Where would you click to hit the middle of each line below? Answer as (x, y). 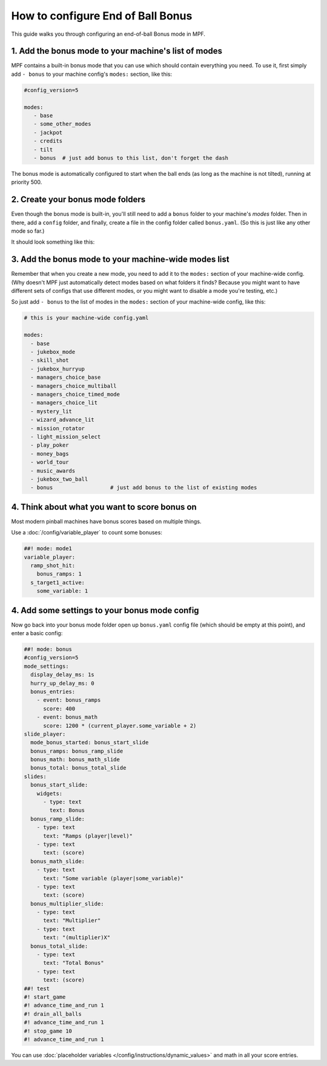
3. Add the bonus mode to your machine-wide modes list (120, 260)
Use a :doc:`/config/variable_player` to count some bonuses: (87, 533)
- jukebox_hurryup (58, 369)
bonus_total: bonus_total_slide (78, 768)
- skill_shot (50, 360)
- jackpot (48, 132)
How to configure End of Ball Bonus (102, 16)
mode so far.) (28, 231)
